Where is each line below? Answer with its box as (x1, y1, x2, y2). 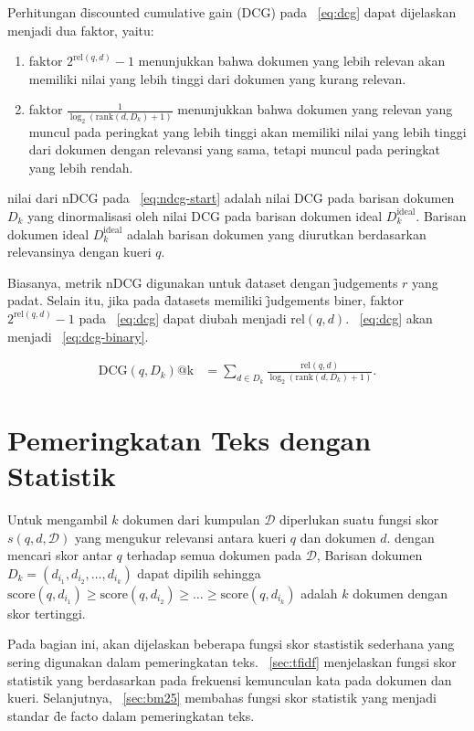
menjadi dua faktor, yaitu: (7, 20, 154, 39)
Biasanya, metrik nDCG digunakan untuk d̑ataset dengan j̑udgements (7, 272, 398, 291)
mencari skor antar (7, 546, 112, 565)
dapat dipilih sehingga (137, 563, 261, 582)
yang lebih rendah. (28, 157, 133, 176)
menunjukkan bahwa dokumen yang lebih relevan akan (138, 51, 446, 70)
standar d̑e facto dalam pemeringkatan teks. (7, 705, 255, 725)
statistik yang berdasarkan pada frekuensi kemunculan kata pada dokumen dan (7, 670, 452, 689)
